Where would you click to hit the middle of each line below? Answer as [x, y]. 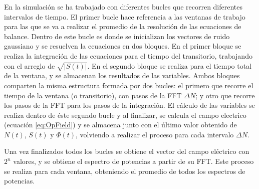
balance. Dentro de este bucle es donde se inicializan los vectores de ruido [117, 36]
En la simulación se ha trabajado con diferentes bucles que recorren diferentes [123, 7]
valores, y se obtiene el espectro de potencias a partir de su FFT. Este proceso [134, 161]
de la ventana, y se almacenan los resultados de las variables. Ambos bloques [122, 75]
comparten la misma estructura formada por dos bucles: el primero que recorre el [129, 85]
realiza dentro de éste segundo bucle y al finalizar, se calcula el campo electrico [125, 115]
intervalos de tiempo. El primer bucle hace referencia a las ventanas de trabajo [125, 16]
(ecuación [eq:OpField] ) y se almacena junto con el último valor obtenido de [120, 125]
